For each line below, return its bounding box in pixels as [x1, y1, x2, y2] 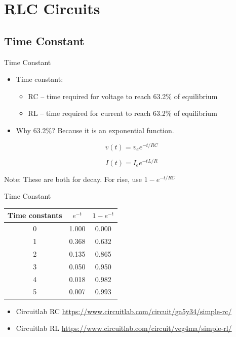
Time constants [8, 210, 62, 221]
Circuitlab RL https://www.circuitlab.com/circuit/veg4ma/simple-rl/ [16, 323, 232, 333]
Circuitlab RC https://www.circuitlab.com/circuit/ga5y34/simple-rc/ [16, 305, 232, 316]
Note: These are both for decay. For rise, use [4, 173, 142, 184]
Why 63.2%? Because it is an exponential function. [16, 125, 174, 135]
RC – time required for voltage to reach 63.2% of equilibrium [28, 90, 218, 101]
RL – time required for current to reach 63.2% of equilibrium [28, 108, 217, 118]
